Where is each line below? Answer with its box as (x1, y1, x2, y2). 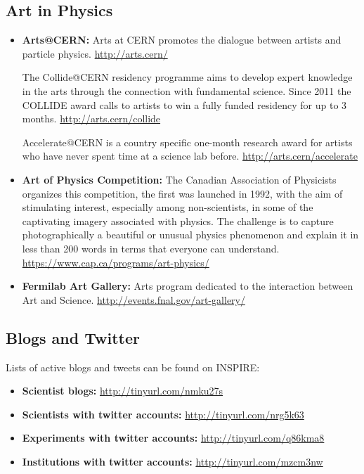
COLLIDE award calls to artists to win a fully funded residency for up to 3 (22, 97, 347, 112)
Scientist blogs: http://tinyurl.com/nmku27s (22, 383, 223, 398)
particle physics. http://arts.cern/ (22, 46, 168, 60)
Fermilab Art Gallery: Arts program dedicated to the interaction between (22, 278, 353, 293)
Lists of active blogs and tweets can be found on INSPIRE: (6, 359, 260, 374)
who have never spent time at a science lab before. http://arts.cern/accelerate (22, 148, 358, 163)
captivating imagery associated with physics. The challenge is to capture (22, 213, 334, 228)
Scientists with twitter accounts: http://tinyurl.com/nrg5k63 (22, 406, 304, 421)
